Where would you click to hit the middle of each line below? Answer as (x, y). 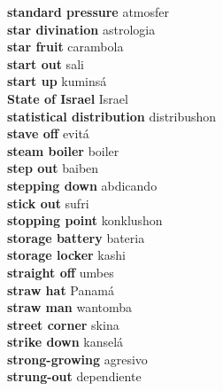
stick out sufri (48, 203)
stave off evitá (48, 133)
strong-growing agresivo (77, 359)
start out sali (46, 63)
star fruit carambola (65, 47)
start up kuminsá (57, 81)
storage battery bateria (76, 237)
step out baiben (53, 168)
